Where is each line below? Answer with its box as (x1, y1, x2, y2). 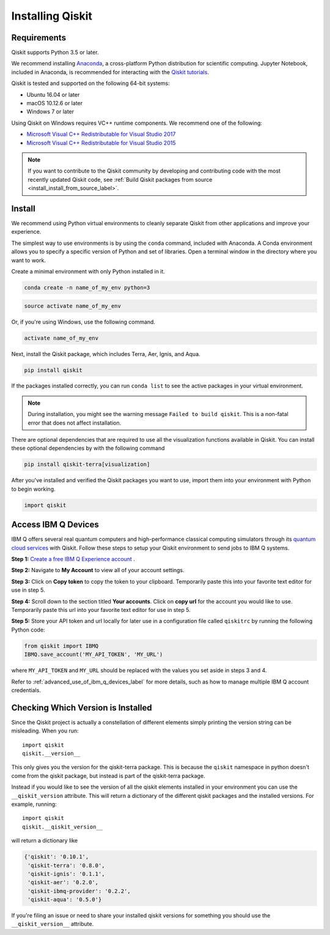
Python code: (11, 626, 45, 633)
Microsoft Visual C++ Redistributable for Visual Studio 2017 (26, 130, 176, 138)
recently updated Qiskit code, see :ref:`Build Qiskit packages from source (28, 176, 213, 183)
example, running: (11, 800, 57, 808)
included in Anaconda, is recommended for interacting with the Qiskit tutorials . (11, 68, 209, 76)
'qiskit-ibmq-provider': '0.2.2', (28, 887, 131, 895)
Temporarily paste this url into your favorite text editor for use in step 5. (11, 606, 191, 614)
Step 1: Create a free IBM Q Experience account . (11, 556, 136, 563)
